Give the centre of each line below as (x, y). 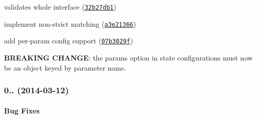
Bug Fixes (22, 110)
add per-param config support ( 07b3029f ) (69, 41)
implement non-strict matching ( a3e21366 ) (70, 23)
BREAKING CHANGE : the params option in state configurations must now (128, 57)
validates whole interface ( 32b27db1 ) (60, 7)
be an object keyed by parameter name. (65, 67)
